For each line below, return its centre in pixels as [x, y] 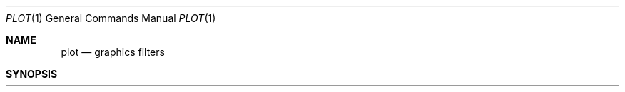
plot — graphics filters [113, 52]
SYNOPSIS [32, 74]
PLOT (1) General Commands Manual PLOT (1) [111, 18]
